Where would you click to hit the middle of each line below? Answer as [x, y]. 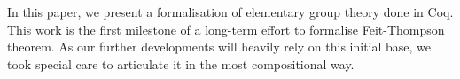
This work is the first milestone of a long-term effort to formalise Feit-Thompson [226, 29]
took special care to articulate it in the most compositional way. [181, 63]
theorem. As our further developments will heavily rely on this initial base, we [219, 47]
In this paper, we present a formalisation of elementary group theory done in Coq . [230, 12]
